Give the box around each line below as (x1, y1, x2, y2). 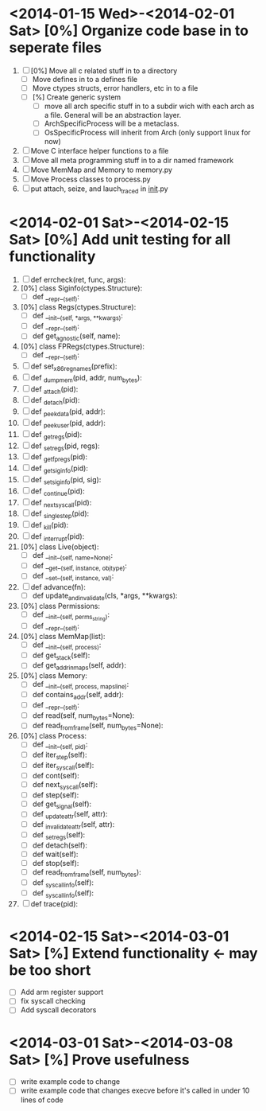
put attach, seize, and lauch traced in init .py (30, 184, 169, 196)
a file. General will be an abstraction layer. (44, 111, 182, 120)
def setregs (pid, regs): (30, 441, 100, 452)
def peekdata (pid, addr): (30, 407, 106, 419)
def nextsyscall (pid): (30, 497, 92, 509)
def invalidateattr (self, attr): (32, 820, 115, 831)
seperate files (9, 39, 102, 57)
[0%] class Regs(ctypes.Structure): (20, 302, 137, 311)
